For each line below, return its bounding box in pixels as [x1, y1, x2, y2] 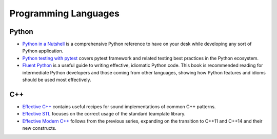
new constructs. [22, 125, 56, 131]
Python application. [22, 48, 64, 54]
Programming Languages [9, 8, 120, 19]
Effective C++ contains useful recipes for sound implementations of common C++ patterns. [22, 103, 216, 110]
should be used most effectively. [22, 77, 92, 83]
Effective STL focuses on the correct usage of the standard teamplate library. [22, 111, 186, 117]
